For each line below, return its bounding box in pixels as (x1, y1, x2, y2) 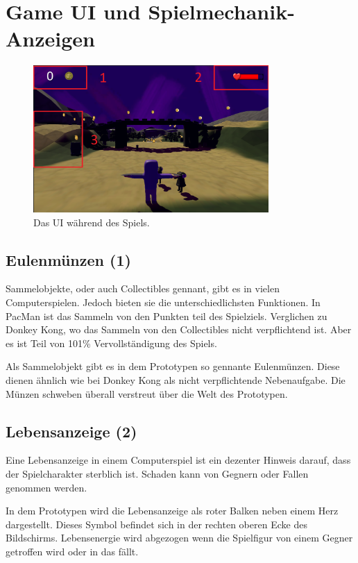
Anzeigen (6, 24, 95, 53)
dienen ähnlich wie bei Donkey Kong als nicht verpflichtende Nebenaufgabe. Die (6, 372, 346, 387)
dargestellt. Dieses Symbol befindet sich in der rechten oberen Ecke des (6, 516, 307, 531)
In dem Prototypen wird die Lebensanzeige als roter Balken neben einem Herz (6, 503, 339, 518)
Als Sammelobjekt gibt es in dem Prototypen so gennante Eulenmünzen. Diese (6, 359, 340, 373)
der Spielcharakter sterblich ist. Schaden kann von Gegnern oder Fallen (6, 466, 309, 480)
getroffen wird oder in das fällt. (6, 544, 139, 558)
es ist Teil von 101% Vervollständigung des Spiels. (6, 335, 217, 350)
